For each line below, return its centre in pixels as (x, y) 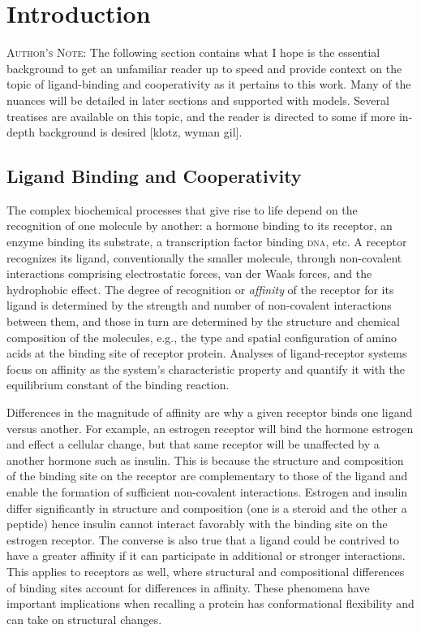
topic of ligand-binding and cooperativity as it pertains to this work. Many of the (209, 84)
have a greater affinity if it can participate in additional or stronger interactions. (206, 555)
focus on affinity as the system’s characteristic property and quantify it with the (206, 369)
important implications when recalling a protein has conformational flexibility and (210, 603)
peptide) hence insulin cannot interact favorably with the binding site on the (197, 524)
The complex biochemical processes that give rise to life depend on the (182, 209)
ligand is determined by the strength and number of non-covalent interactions (199, 305)
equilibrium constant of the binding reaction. (118, 385)
